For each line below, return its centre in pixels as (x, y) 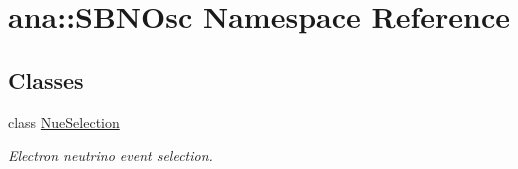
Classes (46, 79)
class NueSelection (64, 121)
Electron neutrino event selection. (110, 155)
